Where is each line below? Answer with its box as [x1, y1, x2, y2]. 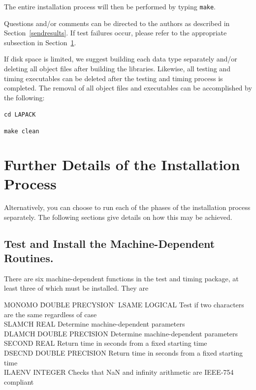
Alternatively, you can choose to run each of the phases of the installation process [4, 202, 251, 212]
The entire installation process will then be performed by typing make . [4, 1, 216, 11]
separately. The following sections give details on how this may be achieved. [4, 211, 232, 222]
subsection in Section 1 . [4, 37, 76, 47]
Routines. [4, 250, 54, 265]
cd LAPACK [4, 111, 36, 119]
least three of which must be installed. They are [4, 283, 149, 293]
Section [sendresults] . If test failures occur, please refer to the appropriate [4, 28, 227, 38]
